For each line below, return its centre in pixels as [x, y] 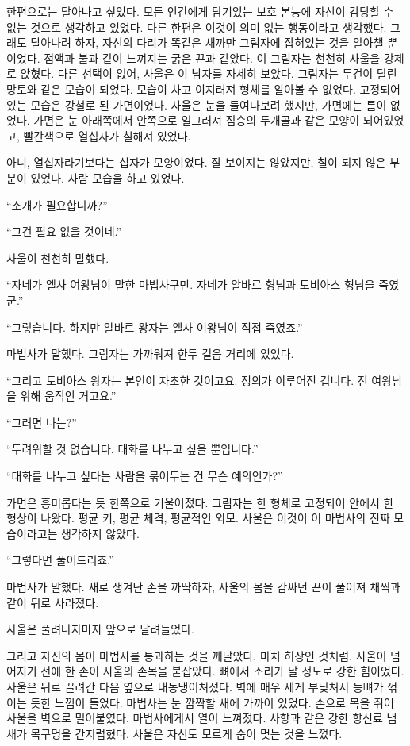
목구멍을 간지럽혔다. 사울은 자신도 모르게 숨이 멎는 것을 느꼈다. [186, 733]
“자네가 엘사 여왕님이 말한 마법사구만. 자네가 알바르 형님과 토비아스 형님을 [191, 285]
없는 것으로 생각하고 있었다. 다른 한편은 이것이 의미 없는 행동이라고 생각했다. [197, 27]
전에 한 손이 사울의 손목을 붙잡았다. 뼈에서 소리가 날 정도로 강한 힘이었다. [222, 671]
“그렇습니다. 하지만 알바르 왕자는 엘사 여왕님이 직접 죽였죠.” [155, 327]
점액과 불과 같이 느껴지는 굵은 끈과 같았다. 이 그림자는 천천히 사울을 [212, 58]
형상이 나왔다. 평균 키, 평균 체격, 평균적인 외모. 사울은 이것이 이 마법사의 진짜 [198, 518]
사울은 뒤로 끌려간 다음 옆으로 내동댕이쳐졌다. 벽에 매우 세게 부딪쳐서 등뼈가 [195, 686]
